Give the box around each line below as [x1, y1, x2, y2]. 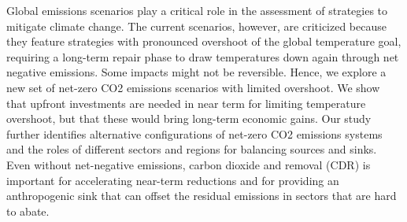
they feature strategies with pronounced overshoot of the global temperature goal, [6, 33, 401, 50]
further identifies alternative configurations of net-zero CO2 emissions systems [6, 125, 383, 142]
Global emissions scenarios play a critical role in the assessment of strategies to [6, 2, 388, 18]
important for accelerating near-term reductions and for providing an [6, 172, 339, 188]
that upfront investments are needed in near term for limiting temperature [6, 94, 366, 111]
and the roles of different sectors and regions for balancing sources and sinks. [6, 141, 377, 157]
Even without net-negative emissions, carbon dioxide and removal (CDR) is [6, 156, 371, 172]
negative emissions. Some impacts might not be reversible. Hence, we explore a [6, 64, 387, 80]
